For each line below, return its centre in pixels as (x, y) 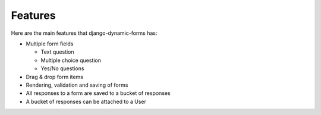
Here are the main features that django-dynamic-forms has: (84, 33)
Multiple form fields (50, 44)
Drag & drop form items (54, 77)
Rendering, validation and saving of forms (77, 85)
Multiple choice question (71, 60)
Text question (57, 52)
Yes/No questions (62, 68)
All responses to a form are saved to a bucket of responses (98, 93)
